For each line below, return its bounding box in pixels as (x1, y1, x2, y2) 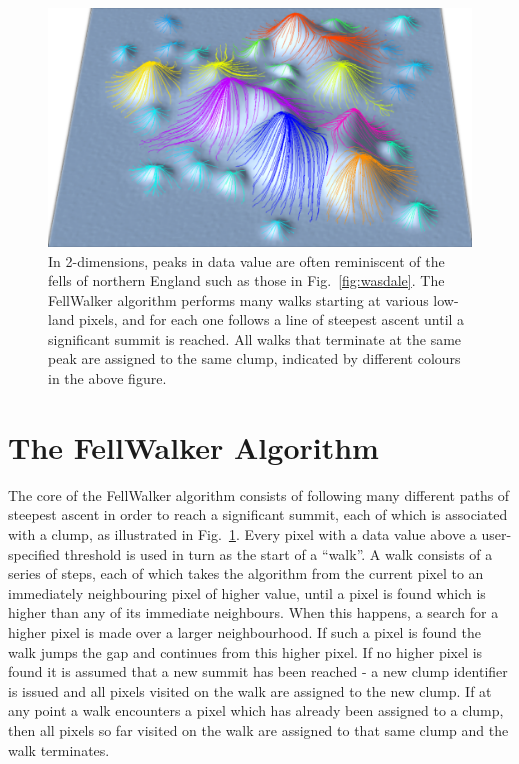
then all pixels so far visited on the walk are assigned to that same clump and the (8, 719, 509, 740)
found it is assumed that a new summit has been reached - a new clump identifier (8, 661, 508, 682)
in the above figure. (48, 368, 167, 389)
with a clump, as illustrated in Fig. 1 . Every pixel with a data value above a (8, 523, 477, 544)
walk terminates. (8, 739, 110, 760)
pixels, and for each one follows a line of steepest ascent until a (79, 309, 465, 330)
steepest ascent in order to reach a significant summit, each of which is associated (8, 504, 508, 525)
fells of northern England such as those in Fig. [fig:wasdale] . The (48, 270, 445, 291)
